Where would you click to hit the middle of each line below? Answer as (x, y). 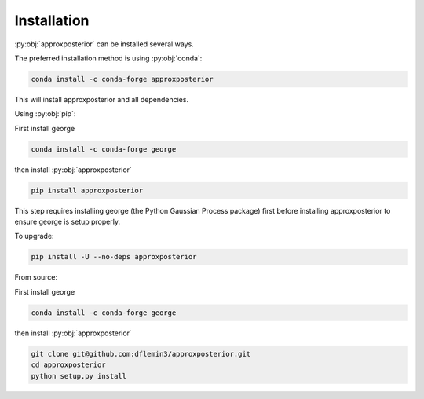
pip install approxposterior (87, 190)
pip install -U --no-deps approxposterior (114, 257)
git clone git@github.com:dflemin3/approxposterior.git (141, 354)
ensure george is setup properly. (68, 222)
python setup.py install (79, 376)
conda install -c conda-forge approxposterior (122, 79)
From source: (36, 277)
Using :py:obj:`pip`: (45, 114)
